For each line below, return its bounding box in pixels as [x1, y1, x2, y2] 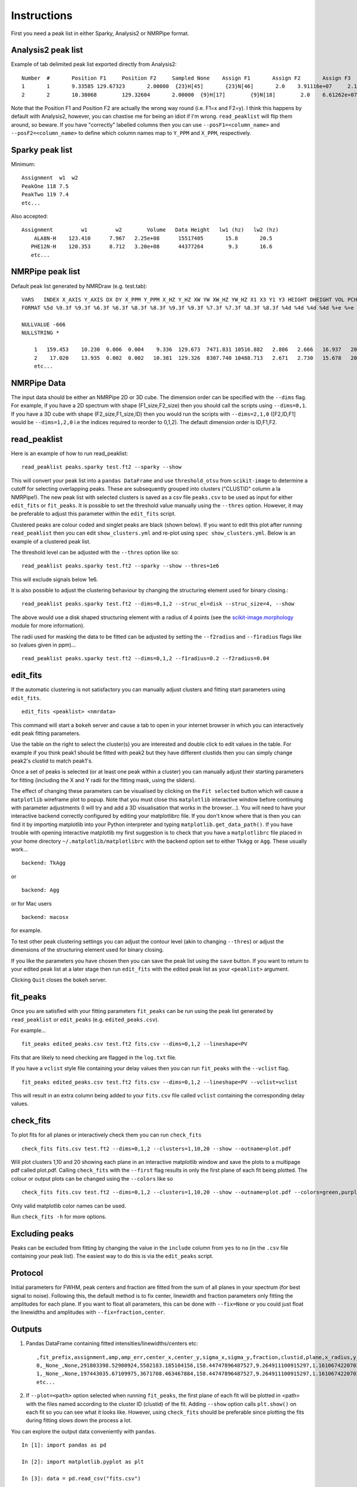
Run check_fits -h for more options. [11, 1213, 107, 1220]
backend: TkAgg [21, 859, 66, 867]
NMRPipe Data [11, 378, 66, 388]
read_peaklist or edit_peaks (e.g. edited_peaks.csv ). [11, 1016, 159, 1023]
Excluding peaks [11, 1228, 74, 1238]
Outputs [11, 1324, 42, 1335]
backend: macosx [21, 914, 69, 920]
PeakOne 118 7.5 [21, 183, 69, 190]
